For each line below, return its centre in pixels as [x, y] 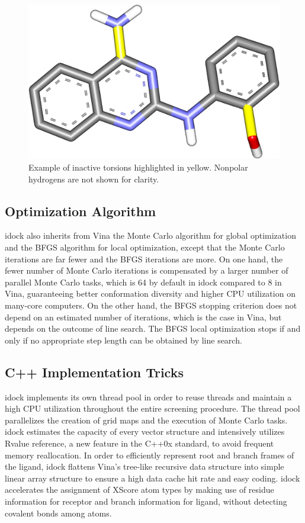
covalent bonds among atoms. [58, 513]
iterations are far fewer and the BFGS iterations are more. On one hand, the [144, 259]
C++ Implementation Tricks [94, 372]
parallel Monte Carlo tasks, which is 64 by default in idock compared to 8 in [143, 282]
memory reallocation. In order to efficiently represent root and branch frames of [150, 455]
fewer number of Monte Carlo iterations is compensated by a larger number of [147, 270]
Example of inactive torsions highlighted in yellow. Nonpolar [138, 167]
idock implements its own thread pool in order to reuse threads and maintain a [148, 397]
